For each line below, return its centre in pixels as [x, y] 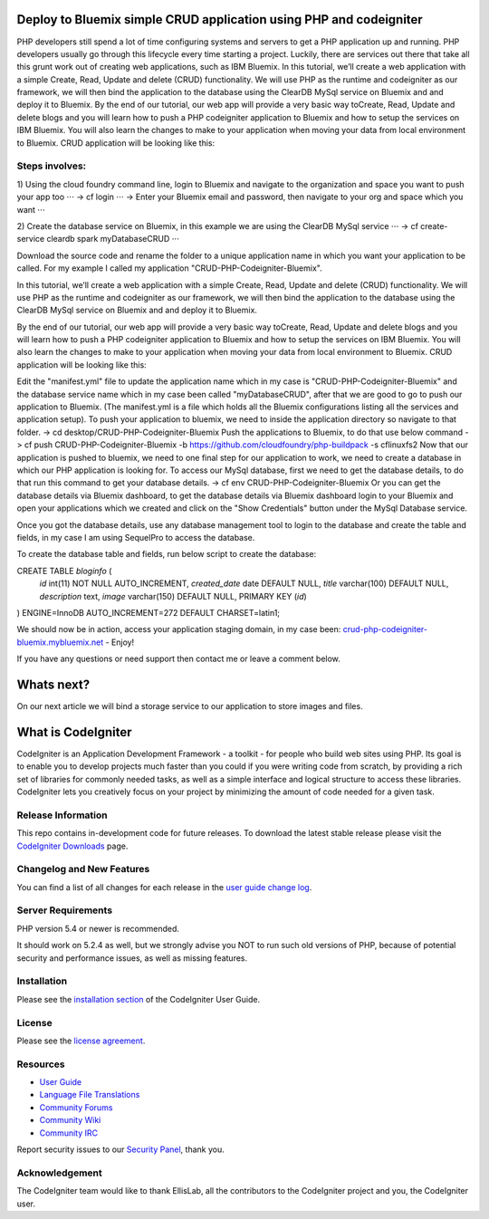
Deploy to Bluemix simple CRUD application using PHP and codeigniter [220, 19]
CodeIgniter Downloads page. [72, 846]
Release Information [62, 815]
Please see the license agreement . [81, 1041]
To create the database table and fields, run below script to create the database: [167, 554]
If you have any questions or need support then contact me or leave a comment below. [179, 659]
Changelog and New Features [83, 869]
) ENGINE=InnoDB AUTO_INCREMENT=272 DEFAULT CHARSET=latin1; [149, 612]
